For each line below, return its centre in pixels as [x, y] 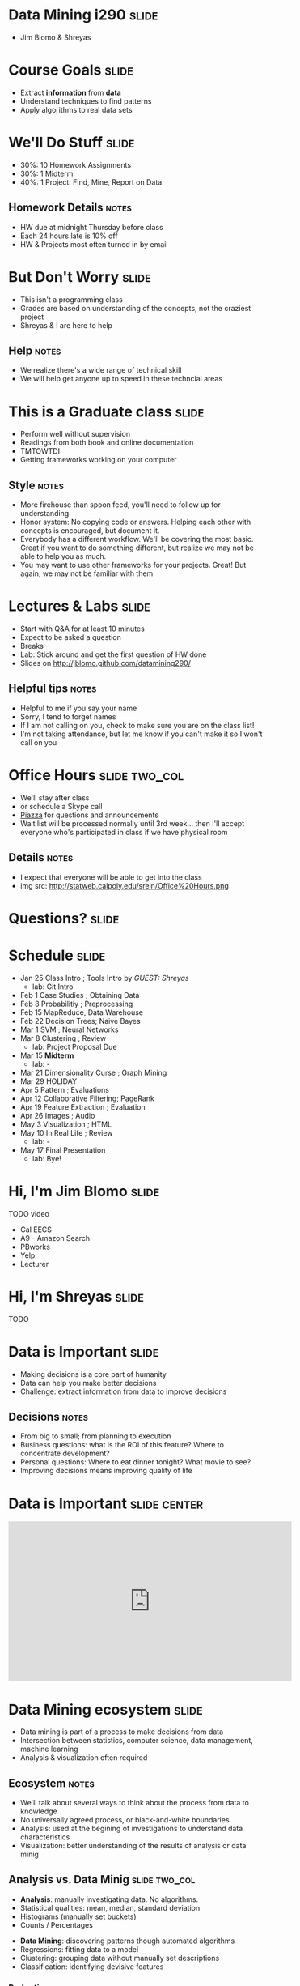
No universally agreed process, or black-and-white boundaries [125, 1820]
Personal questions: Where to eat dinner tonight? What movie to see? [135, 1462]
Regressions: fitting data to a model [79, 1949]
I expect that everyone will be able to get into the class [111, 877]
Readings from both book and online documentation [107, 442]
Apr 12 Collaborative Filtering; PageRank [87, 1098]
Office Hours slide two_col [96, 776]
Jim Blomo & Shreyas [55, 37]
